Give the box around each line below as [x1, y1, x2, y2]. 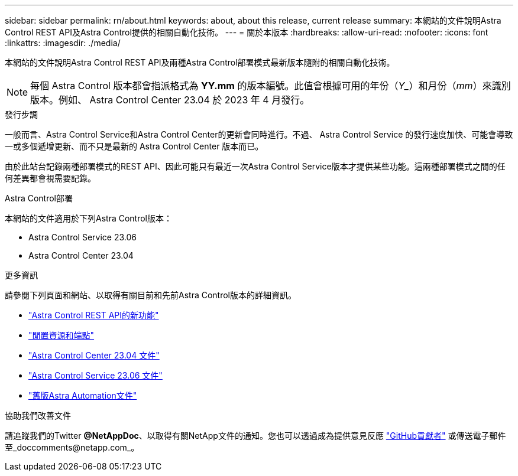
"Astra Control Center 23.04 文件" [28, 350, 160, 360]
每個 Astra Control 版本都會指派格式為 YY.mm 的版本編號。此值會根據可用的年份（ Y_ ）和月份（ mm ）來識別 [30, 80, 511, 92]
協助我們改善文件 [5, 410, 71, 420]
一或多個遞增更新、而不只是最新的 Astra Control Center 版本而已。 [5, 141, 264, 151]
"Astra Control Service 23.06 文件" [28, 370, 163, 380]
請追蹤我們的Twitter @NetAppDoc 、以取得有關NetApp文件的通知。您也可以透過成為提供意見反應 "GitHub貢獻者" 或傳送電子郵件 [5, 431, 506, 441]
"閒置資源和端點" [28, 330, 95, 340]
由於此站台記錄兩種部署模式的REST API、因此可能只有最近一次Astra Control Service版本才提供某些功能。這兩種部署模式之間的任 [5, 161, 506, 171]
